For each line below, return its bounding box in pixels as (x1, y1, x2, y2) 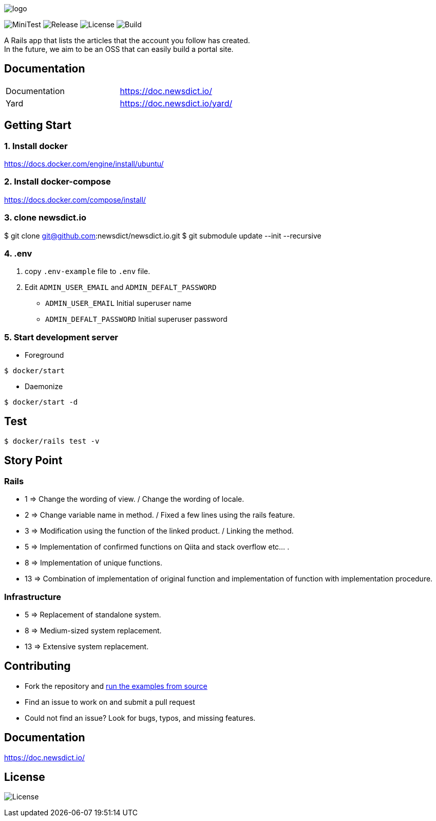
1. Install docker (4, 140, 68, 151)
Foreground (25, 351, 64, 360)
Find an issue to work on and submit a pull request (25, 697, 195, 706)
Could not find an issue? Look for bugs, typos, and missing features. (25, 713, 256, 722)
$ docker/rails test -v (4, 436, 100, 445)
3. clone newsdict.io (4, 212, 87, 223)
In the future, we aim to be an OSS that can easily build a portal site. (4, 45, 234, 53)
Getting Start (4, 119, 71, 132)
